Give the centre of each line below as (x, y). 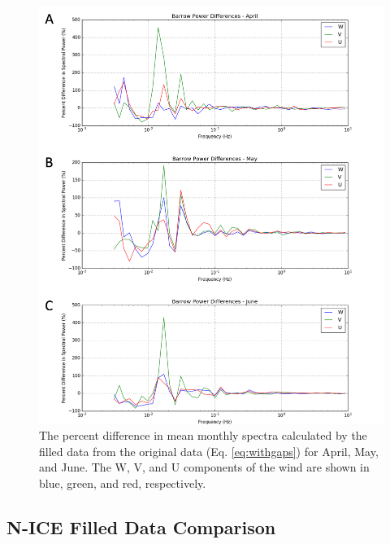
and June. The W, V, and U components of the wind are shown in (204, 467)
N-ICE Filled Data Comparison (141, 526)
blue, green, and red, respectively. (123, 483)
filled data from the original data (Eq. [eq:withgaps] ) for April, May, (209, 451)
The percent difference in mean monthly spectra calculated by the (203, 435)
